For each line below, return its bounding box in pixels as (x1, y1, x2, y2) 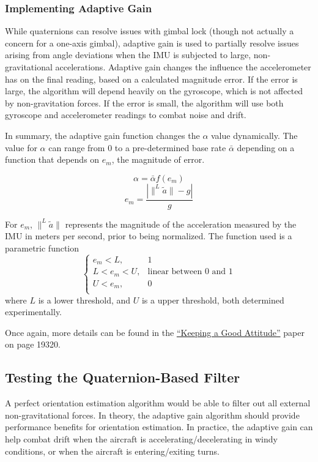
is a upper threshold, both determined (141, 293, 284, 306)
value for (5, 141, 37, 154)
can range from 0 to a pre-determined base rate (48, 141, 226, 154)
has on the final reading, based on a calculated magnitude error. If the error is (5, 72, 298, 85)
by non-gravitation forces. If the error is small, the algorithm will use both (5, 96, 284, 109)
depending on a (237, 141, 295, 154)
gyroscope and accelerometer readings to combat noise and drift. (5, 108, 246, 121)
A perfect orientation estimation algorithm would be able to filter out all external (5, 397, 311, 409)
